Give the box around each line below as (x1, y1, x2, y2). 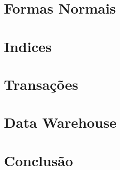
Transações (4, 74, 78, 94)
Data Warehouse (4, 112, 117, 132)
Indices (4, 36, 52, 56)
